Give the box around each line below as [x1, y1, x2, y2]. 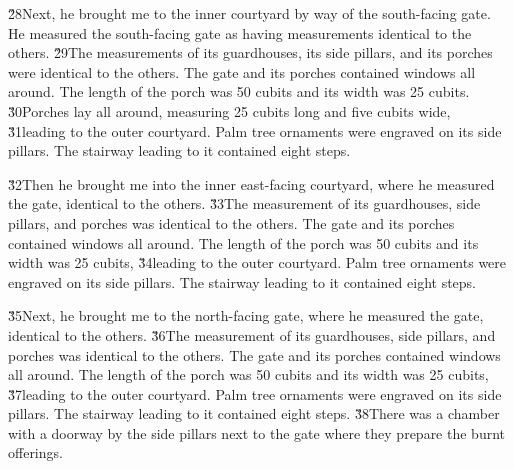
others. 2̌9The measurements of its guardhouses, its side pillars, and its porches [8, 42, 493, 63]
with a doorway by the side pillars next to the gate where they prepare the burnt [8, 422, 505, 443]
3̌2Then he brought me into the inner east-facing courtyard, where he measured [8, 173, 495, 194]
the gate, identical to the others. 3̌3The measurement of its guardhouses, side [8, 193, 481, 214]
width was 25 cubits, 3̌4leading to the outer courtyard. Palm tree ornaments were [8, 252, 507, 273]
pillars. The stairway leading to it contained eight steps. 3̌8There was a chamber [8, 403, 500, 424]
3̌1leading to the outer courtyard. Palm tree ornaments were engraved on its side [8, 120, 502, 141]
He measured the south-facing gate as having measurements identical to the [8, 22, 472, 43]
